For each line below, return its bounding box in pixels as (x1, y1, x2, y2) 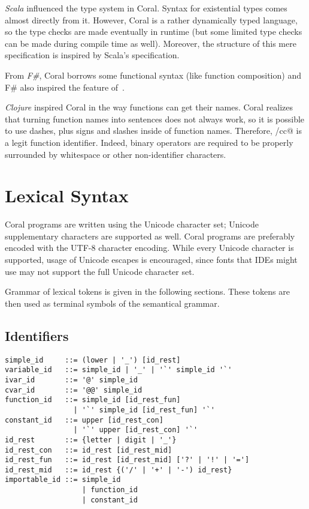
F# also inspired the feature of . (5, 80, 125, 93)
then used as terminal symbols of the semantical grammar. (5, 297, 220, 309)
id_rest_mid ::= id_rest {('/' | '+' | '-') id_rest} (5, 465, 232, 474)
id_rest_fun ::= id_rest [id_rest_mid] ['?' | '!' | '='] (5, 456, 250, 465)
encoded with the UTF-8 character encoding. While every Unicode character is (5, 241, 294, 254)
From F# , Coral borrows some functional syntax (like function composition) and (5, 68, 301, 81)
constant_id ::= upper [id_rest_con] (5, 415, 163, 424)
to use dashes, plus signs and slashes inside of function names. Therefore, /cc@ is (5, 124, 302, 137)
